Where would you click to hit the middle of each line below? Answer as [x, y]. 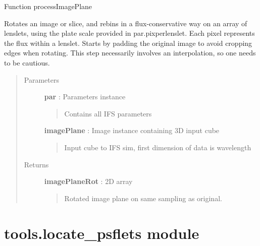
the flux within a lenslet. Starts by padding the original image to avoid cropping [128, 43]
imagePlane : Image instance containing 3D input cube [132, 130]
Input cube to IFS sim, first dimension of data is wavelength [158, 147]
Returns [36, 164]
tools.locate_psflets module [102, 233]
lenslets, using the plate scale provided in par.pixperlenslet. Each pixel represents [129, 33]
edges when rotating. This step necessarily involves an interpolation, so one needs [130, 53]
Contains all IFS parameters [108, 113]
